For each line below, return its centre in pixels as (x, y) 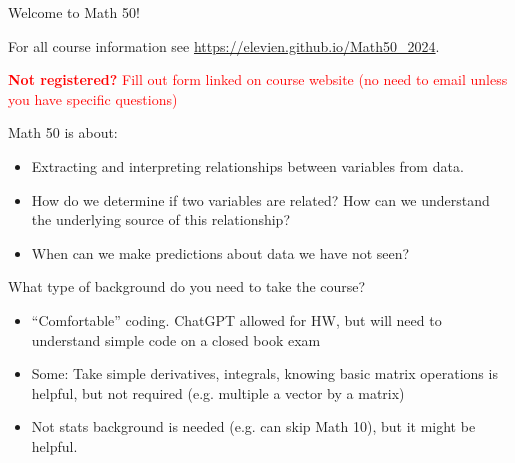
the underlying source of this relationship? (161, 219)
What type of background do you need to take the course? (187, 286)
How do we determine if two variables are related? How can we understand (260, 199)
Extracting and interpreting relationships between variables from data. (247, 165)
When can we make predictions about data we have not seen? (220, 252)
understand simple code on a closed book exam (176, 339)
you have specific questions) (93, 98)
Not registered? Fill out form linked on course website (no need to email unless (258, 79)
